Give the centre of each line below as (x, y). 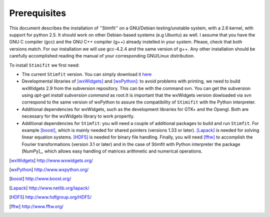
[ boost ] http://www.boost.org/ (40, 179)
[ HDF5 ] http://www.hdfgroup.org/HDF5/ (50, 197)
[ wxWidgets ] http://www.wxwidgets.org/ (51, 160)
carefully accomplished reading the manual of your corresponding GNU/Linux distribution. (102, 56)
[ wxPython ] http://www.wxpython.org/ (49, 169)
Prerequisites (38, 13)
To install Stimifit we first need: (44, 65)
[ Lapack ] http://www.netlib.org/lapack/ (49, 188)
